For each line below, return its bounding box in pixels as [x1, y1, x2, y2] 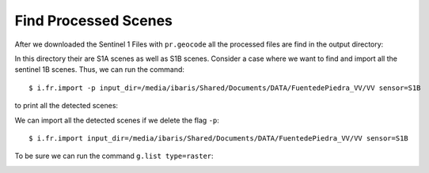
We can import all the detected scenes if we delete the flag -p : [14, 115, 219, 125]
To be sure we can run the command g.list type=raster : [14, 151, 214, 161]
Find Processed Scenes [14, 12, 173, 29]
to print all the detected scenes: [14, 101, 119, 111]
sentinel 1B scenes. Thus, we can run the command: [14, 65, 185, 74]
